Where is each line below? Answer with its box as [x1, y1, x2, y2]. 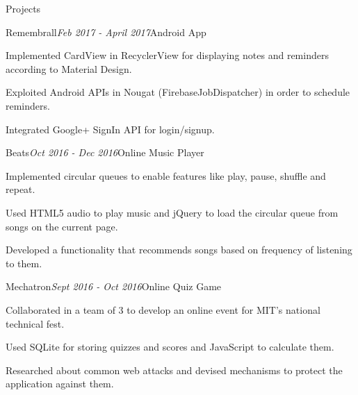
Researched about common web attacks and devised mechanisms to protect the [6, 362, 343, 377]
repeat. [6, 182, 35, 196]
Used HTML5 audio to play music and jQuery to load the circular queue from [6, 205, 339, 219]
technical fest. [6, 316, 65, 330]
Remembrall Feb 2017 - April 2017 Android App [6, 24, 206, 39]
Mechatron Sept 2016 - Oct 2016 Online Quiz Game [6, 279, 222, 294]
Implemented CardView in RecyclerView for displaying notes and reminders [6, 48, 329, 62]
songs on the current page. [6, 219, 118, 233]
